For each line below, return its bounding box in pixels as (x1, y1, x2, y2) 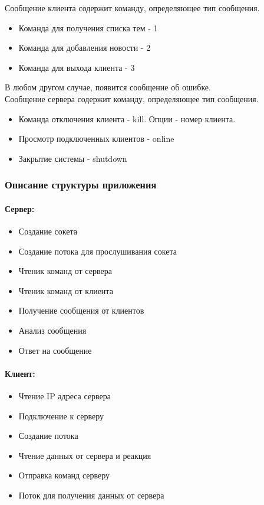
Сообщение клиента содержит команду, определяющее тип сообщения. (5, 2, 260, 14)
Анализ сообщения (18, 324, 87, 336)
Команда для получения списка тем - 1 (18, 21, 158, 34)
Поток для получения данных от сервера (18, 488, 164, 501)
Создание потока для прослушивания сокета (18, 245, 177, 257)
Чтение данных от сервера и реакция (18, 449, 151, 461)
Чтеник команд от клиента (18, 284, 113, 297)
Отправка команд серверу (18, 469, 110, 481)
